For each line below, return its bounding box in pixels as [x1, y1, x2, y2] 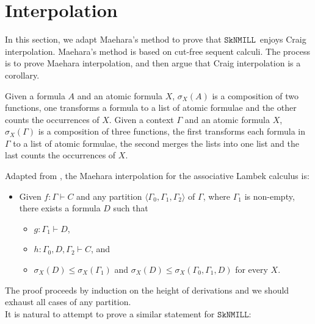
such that [113, 202, 148, 214]
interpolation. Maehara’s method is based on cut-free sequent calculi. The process [5, 44, 310, 57]
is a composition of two [212, 89, 299, 102]
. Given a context [109, 113, 174, 125]
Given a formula [5, 89, 65, 102]
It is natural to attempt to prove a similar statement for [5, 307, 215, 320]
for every [235, 263, 268, 276]
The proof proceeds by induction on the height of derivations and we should [5, 283, 289, 296]
